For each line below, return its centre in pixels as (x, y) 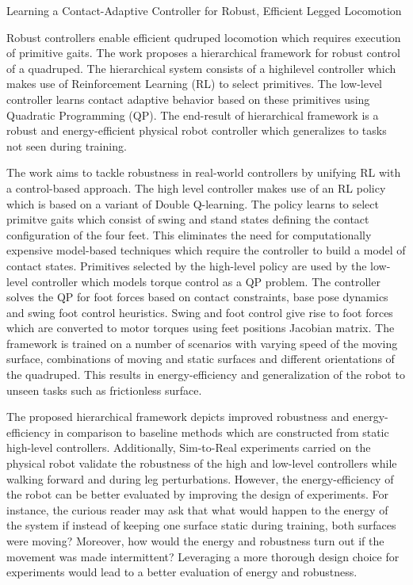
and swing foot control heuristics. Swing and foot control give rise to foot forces (200, 312)
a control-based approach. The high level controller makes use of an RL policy (196, 187)
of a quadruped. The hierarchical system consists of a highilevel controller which (201, 68)
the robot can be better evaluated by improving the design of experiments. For (198, 494)
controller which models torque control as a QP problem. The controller (206, 281)
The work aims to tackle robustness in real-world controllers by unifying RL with (204, 172)
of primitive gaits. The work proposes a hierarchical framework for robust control (203, 53)
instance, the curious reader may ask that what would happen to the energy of (197, 509)
